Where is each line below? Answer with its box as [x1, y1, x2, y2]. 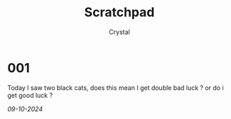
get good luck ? [7, 91, 53, 99]
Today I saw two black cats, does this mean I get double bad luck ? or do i [7, 83, 224, 92]
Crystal [109, 28, 130, 36]
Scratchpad [84, 4, 155, 21]
